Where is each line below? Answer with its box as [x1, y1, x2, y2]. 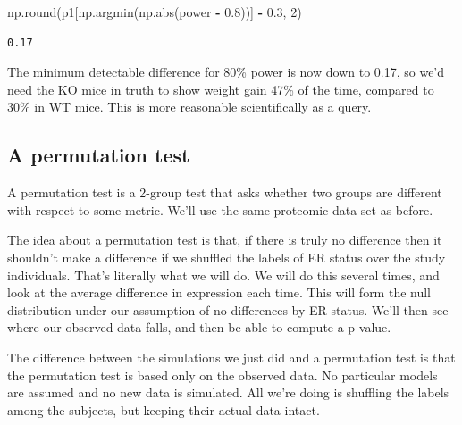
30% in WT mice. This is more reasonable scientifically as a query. [7, 97, 372, 116]
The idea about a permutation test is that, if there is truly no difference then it [7, 230, 442, 249]
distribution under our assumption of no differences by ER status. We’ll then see [7, 300, 449, 319]
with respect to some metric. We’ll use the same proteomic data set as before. [7, 200, 433, 219]
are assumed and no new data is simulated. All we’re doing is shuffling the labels [7, 383, 449, 402]
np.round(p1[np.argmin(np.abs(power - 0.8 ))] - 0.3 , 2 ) [7, 3, 302, 21]
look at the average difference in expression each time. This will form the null [7, 283, 432, 302]
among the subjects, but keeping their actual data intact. [7, 400, 320, 419]
